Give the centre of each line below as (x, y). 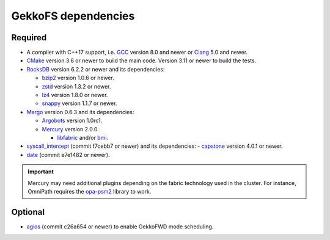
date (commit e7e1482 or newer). (68, 155)
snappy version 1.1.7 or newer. (79, 103)
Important (41, 172)
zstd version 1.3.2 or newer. (76, 86)
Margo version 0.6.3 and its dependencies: (80, 112)
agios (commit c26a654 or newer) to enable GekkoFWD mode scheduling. (120, 227)
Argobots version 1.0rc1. (72, 121)
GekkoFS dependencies (73, 16)
